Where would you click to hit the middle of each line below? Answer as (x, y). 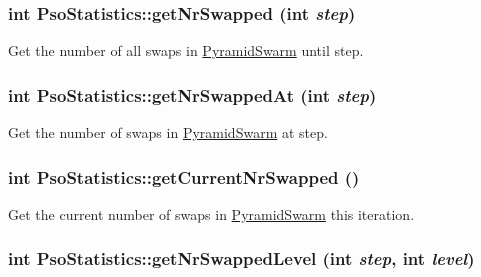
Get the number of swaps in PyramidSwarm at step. (168, 132)
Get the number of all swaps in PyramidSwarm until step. (186, 50)
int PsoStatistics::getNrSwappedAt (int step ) (192, 94)
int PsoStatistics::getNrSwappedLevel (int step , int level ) (241, 258)
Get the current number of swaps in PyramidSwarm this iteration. (211, 213)
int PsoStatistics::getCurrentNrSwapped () (184, 176)
